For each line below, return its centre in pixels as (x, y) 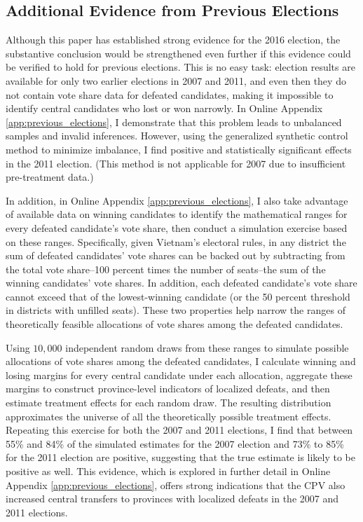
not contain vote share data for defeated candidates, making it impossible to (170, 94)
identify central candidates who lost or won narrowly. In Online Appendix (164, 108)
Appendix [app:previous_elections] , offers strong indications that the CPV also (176, 485)
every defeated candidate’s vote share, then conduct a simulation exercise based (177, 227)
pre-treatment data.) (50, 177)
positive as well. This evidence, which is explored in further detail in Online (168, 471)
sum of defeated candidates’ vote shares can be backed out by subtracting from (176, 255)
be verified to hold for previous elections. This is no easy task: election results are (180, 67)
